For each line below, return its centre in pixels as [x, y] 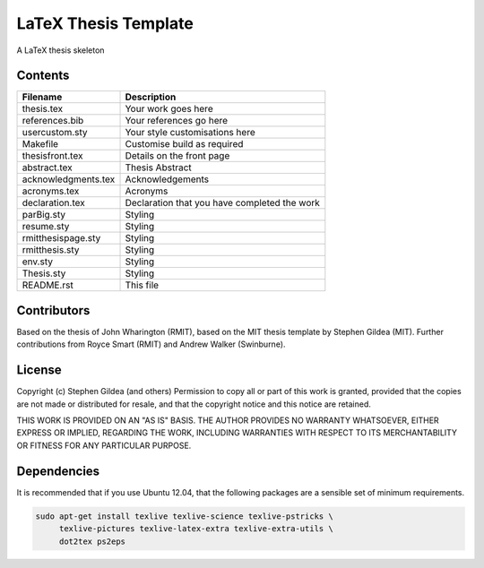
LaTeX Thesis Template [105, 23]
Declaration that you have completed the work [222, 203]
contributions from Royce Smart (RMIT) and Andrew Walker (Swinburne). [151, 344]
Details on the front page [177, 156]
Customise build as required [184, 144]
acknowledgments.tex [69, 179]
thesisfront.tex [52, 156]
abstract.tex [47, 168]
